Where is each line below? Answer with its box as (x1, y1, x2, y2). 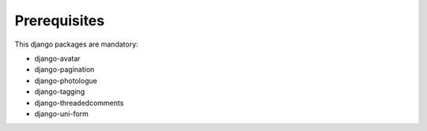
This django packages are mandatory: (14, 39, 138, 49)
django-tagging (34, 87, 85, 96)
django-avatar (34, 54, 81, 63)
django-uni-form (34, 109, 89, 118)
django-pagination (34, 65, 95, 74)
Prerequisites (14, 12, 105, 29)
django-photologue (34, 76, 98, 85)
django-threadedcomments (34, 98, 124, 107)
